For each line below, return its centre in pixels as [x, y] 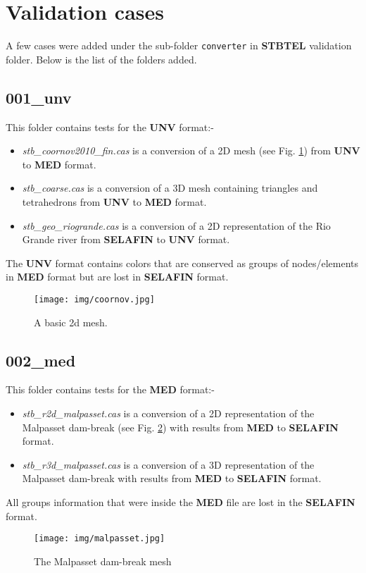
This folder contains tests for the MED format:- [110, 389]
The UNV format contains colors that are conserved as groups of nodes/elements [182, 263]
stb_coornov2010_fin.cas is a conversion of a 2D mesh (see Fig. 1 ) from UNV [191, 150]
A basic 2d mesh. [71, 322]
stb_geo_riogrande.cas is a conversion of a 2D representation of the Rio [176, 225]
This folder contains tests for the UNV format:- [110, 127]
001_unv [39, 97]
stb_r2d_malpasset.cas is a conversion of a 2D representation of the [168, 413]
